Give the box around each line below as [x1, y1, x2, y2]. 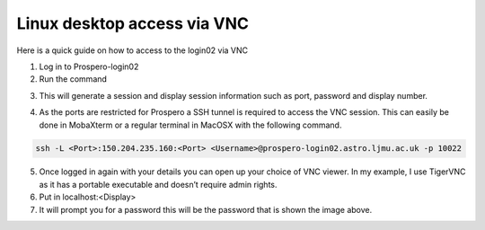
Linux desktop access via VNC [16, 13, 249, 33]
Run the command [39, 74, 108, 84]
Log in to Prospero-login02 [39, 61, 139, 72]
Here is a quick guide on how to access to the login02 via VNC [16, 45, 249, 56]
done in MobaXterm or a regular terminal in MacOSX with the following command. [39, 119, 342, 130]
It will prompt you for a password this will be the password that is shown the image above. [39, 204, 373, 215]
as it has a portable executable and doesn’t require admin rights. [39, 179, 278, 190]
